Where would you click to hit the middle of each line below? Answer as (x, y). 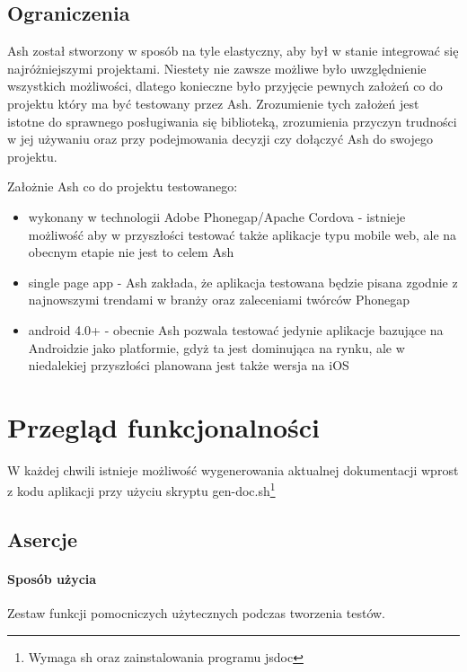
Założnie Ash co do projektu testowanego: (123, 186)
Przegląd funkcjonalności (164, 426)
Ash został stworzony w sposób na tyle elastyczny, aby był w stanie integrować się (233, 51)
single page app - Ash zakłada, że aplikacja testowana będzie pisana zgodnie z (243, 282)
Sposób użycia (52, 579)
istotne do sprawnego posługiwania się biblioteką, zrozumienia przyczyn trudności (232, 121)
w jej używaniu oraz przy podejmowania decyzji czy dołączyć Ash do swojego (220, 139)
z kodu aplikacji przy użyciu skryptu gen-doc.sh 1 (141, 490)
